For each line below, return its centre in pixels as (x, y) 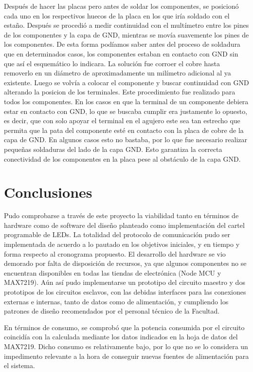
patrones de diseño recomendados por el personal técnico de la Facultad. (112, 311)
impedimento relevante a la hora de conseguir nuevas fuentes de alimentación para (126, 356)
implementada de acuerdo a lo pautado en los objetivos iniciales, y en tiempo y (122, 244)
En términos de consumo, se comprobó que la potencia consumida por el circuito (124, 327)
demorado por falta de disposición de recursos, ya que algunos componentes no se (125, 263)
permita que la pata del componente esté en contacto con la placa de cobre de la (124, 130)
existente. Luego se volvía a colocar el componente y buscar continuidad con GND (126, 82)
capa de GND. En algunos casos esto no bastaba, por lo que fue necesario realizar (126, 139)
